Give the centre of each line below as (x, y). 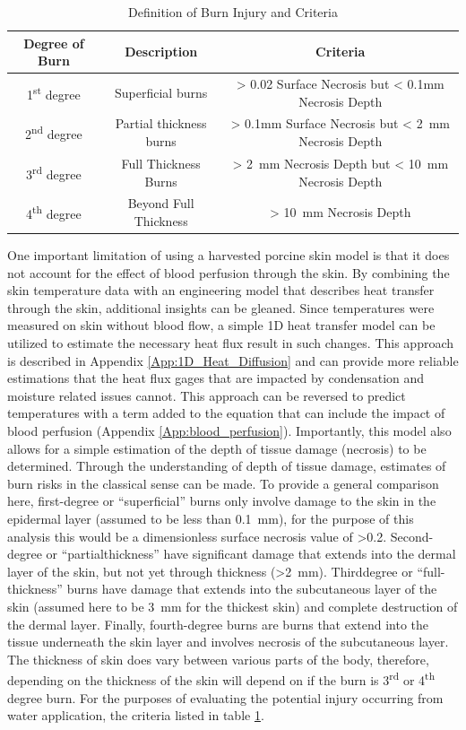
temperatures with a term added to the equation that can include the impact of (226, 413)
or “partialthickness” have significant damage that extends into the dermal (251, 554)
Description (161, 52)
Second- (412, 536)
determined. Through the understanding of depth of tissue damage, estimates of (227, 466)
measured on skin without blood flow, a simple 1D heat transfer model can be (221, 325)
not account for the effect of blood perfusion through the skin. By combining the (229, 272)
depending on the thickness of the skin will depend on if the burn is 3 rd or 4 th (221, 678)
